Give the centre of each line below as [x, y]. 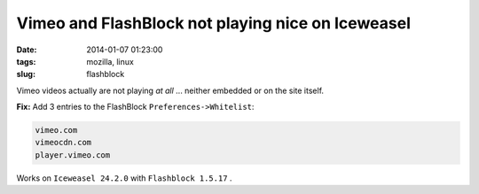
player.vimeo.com [73, 155]
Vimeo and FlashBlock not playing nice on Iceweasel [214, 23]
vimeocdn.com [63, 143]
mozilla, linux [110, 61]
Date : [27, 50]
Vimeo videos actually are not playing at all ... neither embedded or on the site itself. [170, 90]
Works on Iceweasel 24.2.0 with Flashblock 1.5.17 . [124, 178]
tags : [26, 61]
